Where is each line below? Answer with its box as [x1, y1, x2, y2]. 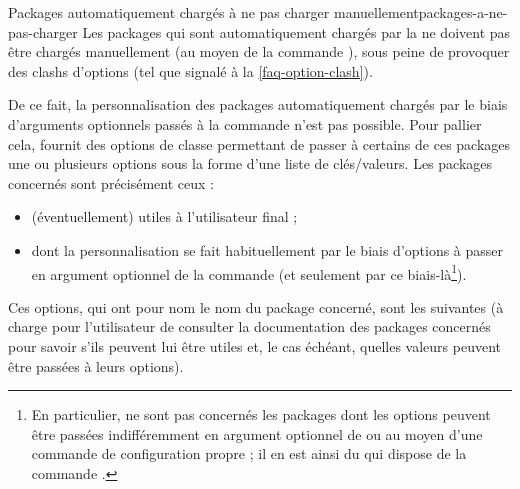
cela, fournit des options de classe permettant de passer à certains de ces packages [8, 133, 511, 154]
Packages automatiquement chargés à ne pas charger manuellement [8, 2, 419, 22]
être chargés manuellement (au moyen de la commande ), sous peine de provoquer [8, 41, 510, 62]
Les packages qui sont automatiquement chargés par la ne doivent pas [82, 21, 511, 42]
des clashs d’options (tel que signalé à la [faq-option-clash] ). [8, 60, 373, 81]
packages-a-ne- [418, 2, 508, 22]
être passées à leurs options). [8, 355, 184, 376]
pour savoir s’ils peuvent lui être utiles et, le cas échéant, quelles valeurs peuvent [8, 335, 501, 356]
